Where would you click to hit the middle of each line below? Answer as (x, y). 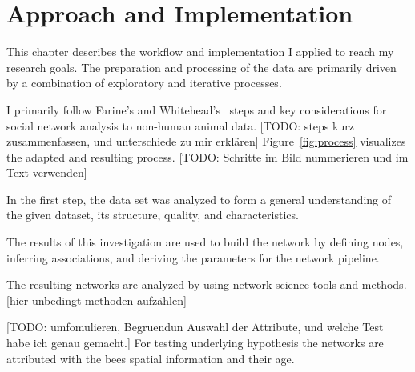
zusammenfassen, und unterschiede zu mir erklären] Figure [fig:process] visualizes (206, 141)
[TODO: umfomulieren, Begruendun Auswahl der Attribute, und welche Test (195, 327)
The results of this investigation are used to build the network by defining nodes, (205, 242)
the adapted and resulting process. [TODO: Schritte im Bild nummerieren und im (207, 156)
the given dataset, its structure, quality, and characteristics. (153, 215)
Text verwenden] (47, 172)
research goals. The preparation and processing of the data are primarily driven (201, 67)
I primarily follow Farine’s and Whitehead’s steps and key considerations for (197, 109)
